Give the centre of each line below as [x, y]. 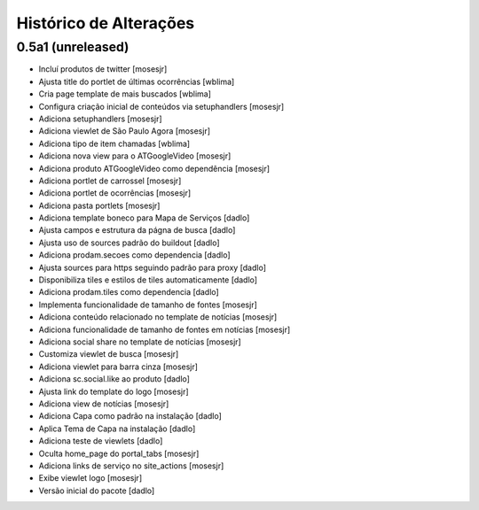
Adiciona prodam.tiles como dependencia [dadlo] [129, 292]
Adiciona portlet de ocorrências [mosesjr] [115, 193]
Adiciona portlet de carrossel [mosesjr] [110, 181]
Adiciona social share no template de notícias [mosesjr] [140, 342]
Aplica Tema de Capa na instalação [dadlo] [117, 429]
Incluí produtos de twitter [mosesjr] [103, 69]
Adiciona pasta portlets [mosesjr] [99, 205]
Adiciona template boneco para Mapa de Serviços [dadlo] [144, 218]
